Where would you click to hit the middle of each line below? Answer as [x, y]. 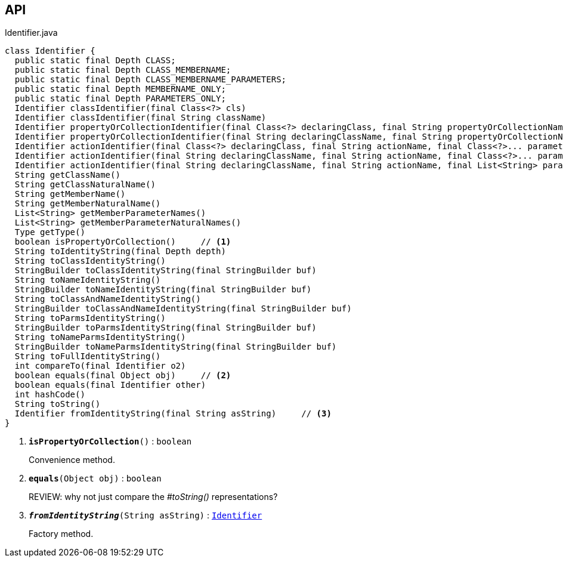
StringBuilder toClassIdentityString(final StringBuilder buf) [166, 271]
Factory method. [61, 534]
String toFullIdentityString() [88, 356]
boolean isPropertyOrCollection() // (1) [123, 242]
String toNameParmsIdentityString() [100, 337]
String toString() [58, 404]
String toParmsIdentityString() [90, 318]
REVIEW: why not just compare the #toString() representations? [153, 497]
